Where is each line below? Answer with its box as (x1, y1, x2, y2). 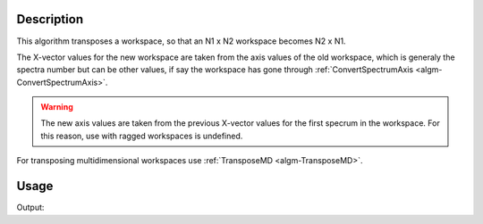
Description (16, 12, 84, 27)
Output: (16, 202, 45, 213)
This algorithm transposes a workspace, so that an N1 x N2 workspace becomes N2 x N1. (16, 36, 346, 46)
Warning (40, 102, 73, 112)
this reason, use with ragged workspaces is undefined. (40, 130, 243, 141)
